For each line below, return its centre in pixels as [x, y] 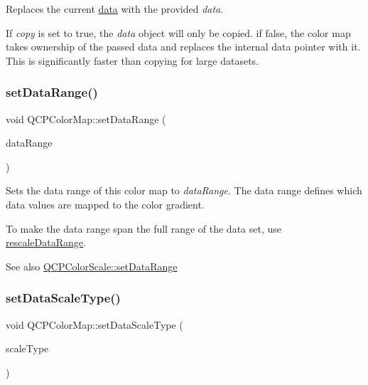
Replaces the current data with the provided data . [115, 9]
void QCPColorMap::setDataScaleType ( [94, 324]
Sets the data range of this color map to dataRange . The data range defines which [184, 190]
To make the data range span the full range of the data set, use [144, 228]
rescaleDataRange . [46, 242]
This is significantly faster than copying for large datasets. [132, 60]
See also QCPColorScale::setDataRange [92, 266]
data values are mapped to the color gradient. [105, 204]
